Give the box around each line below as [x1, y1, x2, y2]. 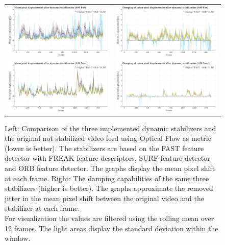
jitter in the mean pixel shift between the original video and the [5, 192, 205, 203]
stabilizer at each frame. [5, 203, 80, 213]
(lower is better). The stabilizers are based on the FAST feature [5, 142, 204, 153]
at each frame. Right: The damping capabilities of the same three [5, 173, 209, 183]
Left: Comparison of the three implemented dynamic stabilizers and [5, 122, 216, 133]
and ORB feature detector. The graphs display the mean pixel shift [5, 163, 215, 174]
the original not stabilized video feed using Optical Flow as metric [5, 133, 211, 143]
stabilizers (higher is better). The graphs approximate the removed [5, 183, 213, 193]
